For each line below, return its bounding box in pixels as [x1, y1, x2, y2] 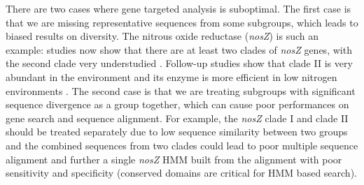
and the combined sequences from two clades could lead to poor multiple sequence [6, 138, 358, 152]
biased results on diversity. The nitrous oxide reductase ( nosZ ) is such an [6, 29, 319, 43]
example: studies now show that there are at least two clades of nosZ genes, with [6, 42, 352, 57]
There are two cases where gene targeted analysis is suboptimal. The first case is [6, 1, 351, 15]
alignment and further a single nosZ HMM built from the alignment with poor [6, 151, 342, 166]
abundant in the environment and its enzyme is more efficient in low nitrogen [6, 69, 337, 84]
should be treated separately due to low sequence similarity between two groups [6, 124, 348, 139]
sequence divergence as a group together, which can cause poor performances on [6, 97, 349, 112]
